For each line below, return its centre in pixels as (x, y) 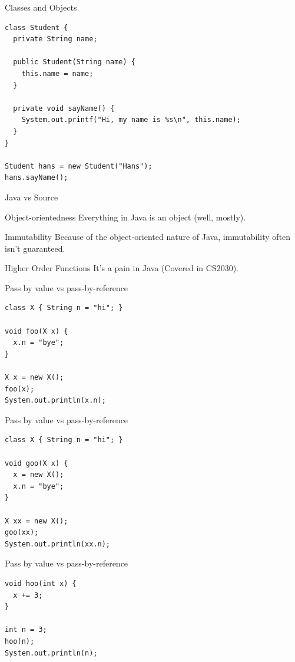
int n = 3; (26, 630)
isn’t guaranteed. (35, 248)
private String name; (55, 39)
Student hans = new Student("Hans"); (79, 166)
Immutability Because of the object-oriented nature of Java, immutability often (148, 237)
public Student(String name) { (74, 62)
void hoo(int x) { (41, 583)
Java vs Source (32, 197)
